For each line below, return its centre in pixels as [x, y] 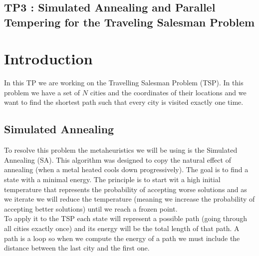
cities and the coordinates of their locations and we [168, 92]
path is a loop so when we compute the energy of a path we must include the [122, 238]
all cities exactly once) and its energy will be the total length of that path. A [122, 228]
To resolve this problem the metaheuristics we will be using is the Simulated [121, 150]
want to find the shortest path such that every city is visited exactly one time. [124, 102]
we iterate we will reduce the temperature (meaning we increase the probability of [129, 199]
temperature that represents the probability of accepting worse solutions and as [126, 189]
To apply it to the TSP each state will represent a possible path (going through [126, 218]
